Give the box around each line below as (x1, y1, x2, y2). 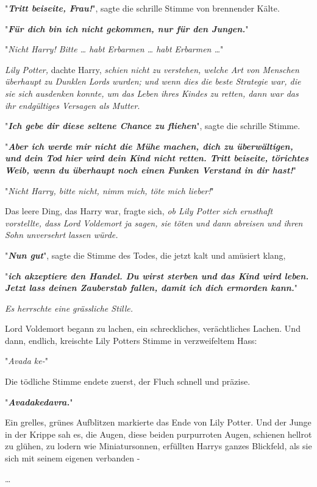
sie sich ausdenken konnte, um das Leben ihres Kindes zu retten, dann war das (5, 86, 299, 99)
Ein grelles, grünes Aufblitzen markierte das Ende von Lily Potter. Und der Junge (5, 416, 312, 429)
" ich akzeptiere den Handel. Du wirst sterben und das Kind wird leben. (5, 269, 309, 282)
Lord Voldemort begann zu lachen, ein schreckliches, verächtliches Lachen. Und (5, 322, 301, 335)
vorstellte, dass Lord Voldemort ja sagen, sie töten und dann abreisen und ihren (5, 216, 303, 229)
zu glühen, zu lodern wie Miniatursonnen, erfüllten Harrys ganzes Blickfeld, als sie (5, 440, 312, 452)
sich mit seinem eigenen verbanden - (5, 452, 140, 464)
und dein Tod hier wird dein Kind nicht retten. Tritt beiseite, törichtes (5, 152, 309, 164)
